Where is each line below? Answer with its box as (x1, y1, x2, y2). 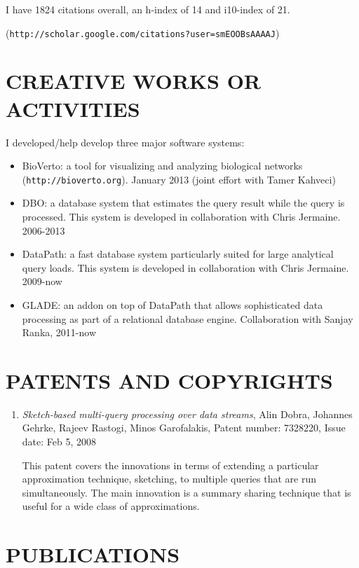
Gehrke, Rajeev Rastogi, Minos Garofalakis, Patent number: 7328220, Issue (22, 420, 346, 435)
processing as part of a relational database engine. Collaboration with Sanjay (22, 311, 353, 326)
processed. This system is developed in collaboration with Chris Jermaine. (22, 209, 341, 223)
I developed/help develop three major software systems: (6, 134, 245, 149)
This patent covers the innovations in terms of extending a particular (22, 457, 319, 472)
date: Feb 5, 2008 (22, 434, 96, 449)
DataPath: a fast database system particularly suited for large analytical (22, 247, 334, 261)
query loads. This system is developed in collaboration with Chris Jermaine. (22, 260, 349, 275)
